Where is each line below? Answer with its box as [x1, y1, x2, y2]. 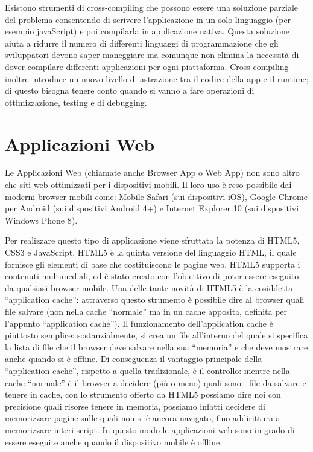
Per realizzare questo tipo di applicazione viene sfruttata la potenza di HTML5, [5, 234, 300, 247]
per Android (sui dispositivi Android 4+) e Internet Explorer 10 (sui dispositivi [5, 202, 299, 215]
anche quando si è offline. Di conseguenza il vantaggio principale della [5, 352, 262, 365]
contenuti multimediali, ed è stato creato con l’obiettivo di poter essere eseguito [5, 270, 299, 282]
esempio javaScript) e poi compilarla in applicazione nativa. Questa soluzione [5, 25, 290, 37]
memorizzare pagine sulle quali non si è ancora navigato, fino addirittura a [5, 412, 280, 424]
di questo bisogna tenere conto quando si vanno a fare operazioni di [5, 84, 255, 97]
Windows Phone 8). [5, 213, 78, 226]
